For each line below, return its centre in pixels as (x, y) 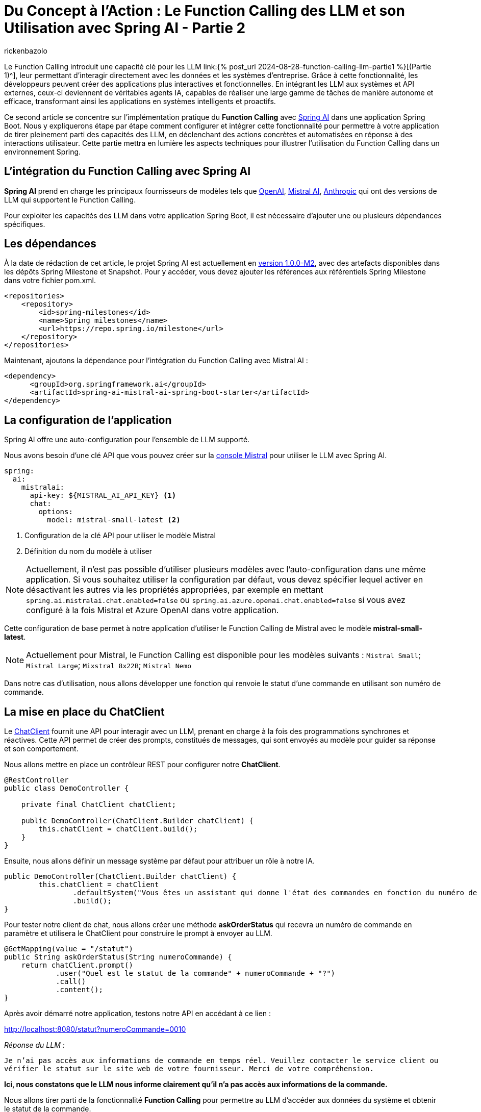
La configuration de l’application (88, 420)
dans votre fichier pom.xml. (50, 281)
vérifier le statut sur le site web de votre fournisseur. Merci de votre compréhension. (189, 1069)
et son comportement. (41, 749)
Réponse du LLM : (34, 1045)
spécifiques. (25, 224)
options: (56, 512)
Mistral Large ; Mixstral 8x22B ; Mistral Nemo (109, 665)
